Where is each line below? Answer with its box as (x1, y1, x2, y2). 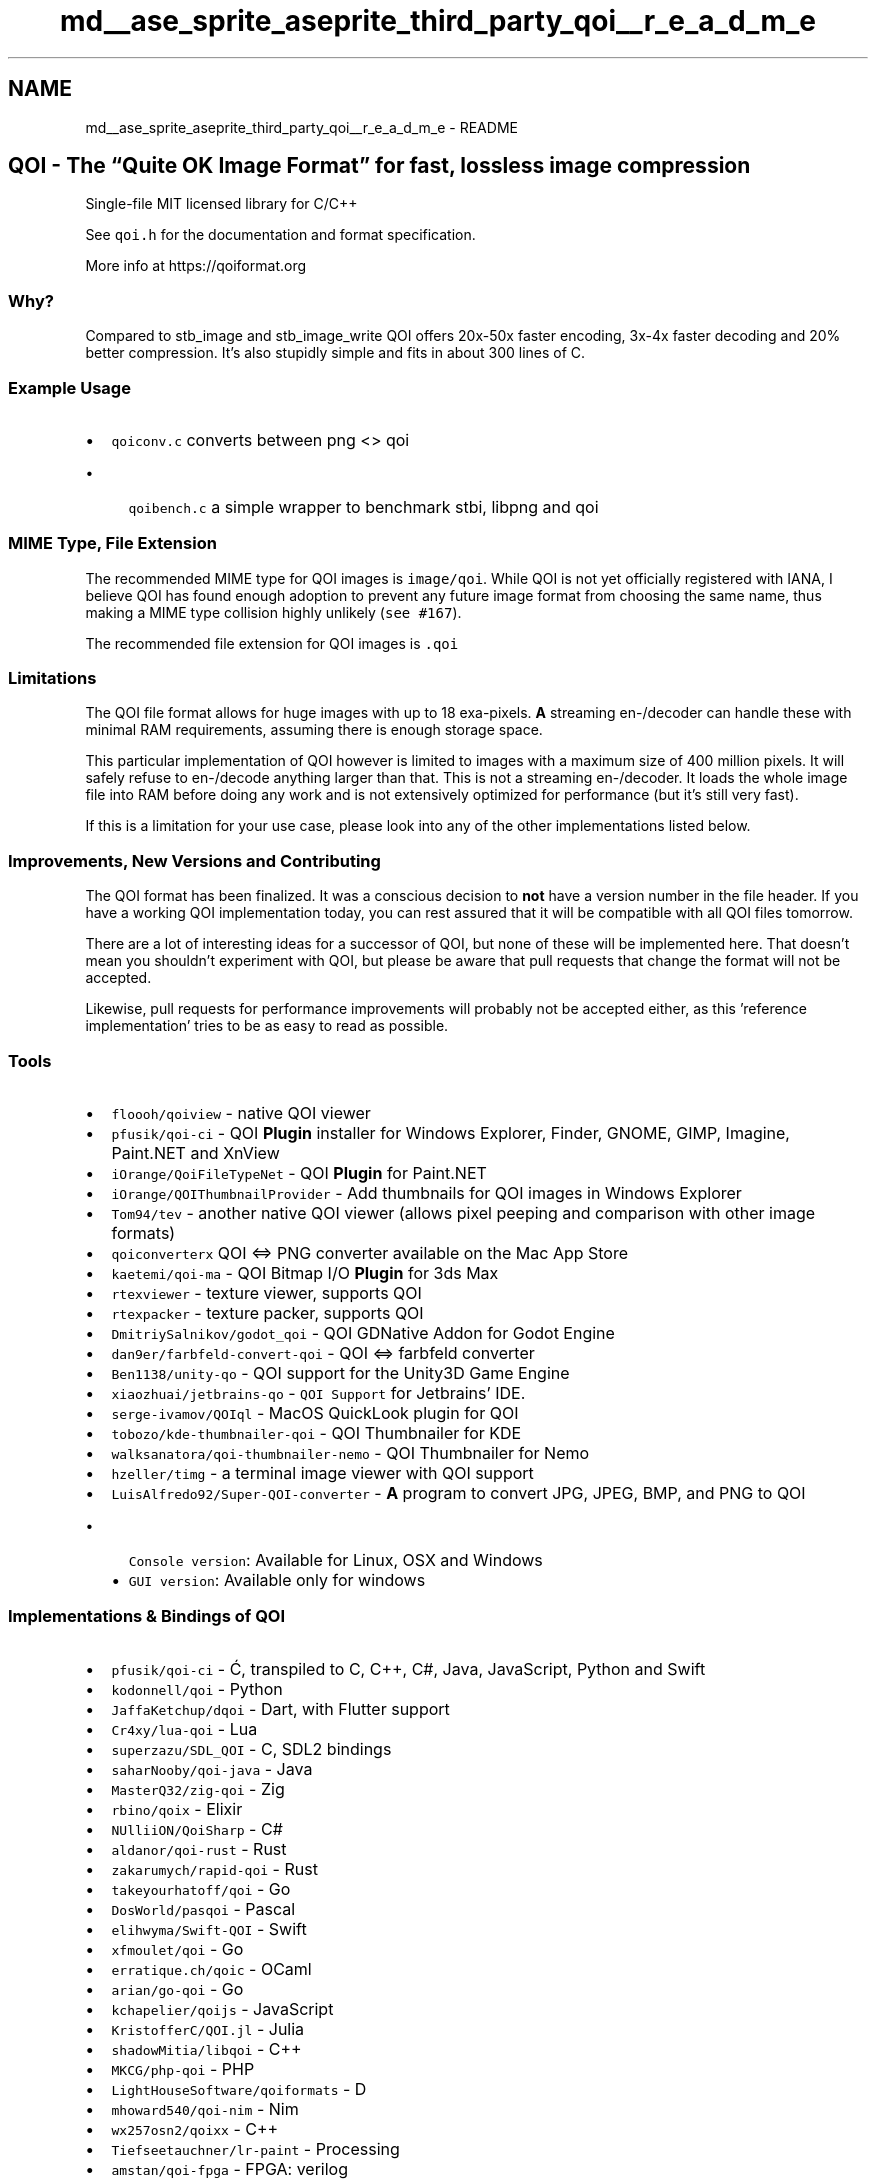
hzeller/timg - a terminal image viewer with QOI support (111, 1462, 534, 1483)
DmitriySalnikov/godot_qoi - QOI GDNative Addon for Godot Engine (111, 1322, 615, 1343)
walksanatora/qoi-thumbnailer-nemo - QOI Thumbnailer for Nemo (111, 1442, 590, 1463)
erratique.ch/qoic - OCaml (111, 1958, 312, 1979)
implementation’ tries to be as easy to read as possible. (85, 1017, 449, 1035)
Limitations (8, 668, 97, 689)
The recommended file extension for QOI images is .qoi (85, 634, 459, 652)
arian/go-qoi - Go (111, 1978, 244, 1999)
